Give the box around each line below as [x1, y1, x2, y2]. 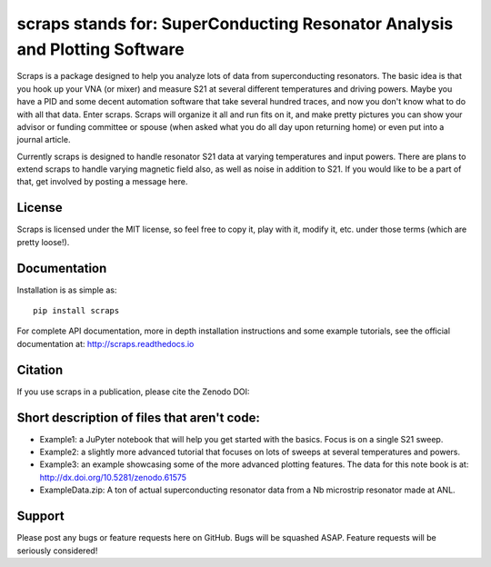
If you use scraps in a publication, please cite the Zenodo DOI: [16, 386, 250, 397]
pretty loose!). [16, 236, 70, 247]
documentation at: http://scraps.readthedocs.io [16, 338, 195, 349]
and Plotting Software [16, 39, 185, 59]
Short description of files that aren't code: [16, 410, 261, 425]
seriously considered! [16, 545, 98, 556]
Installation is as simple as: [16, 284, 117, 295]
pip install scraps [33, 305, 120, 316]
